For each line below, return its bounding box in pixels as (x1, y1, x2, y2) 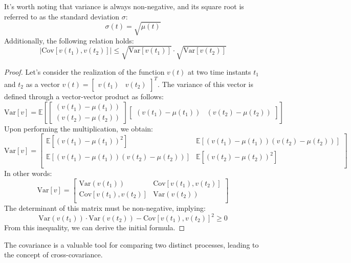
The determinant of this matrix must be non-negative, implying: (4, 202, 206, 213)
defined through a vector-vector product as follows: (4, 91, 164, 101)
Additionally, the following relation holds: (4, 35, 134, 46)
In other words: (4, 168, 52, 179)
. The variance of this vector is (158, 78, 253, 89)
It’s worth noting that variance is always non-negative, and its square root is (4, 1, 244, 11)
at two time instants (188, 66, 251, 77)
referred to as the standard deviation (4, 11, 120, 21)
